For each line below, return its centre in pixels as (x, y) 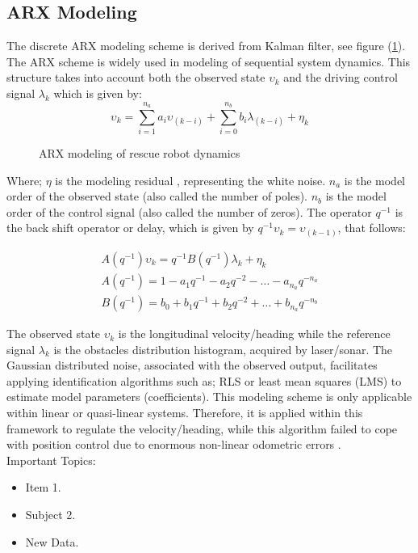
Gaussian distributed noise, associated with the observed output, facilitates (192, 365)
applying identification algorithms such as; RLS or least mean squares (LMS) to (204, 380)
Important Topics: (51, 460)
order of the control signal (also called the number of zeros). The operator (189, 211)
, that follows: (372, 228)
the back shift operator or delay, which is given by (130, 228)
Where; (24, 180)
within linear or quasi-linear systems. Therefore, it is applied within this (185, 413)
